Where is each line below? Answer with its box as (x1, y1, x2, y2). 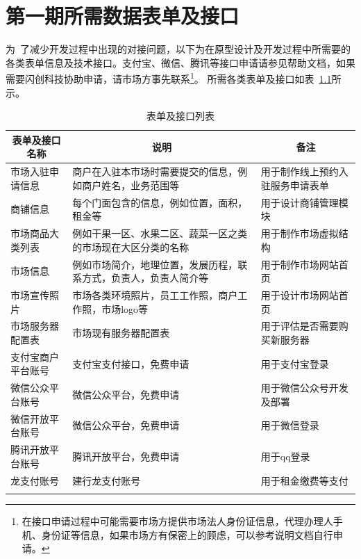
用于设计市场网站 (260, 287, 339, 302)
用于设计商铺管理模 (260, 195, 349, 209)
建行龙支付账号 (72, 473, 141, 487)
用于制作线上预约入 (260, 164, 349, 179)
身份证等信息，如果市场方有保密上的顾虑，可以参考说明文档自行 (41, 527, 333, 542)
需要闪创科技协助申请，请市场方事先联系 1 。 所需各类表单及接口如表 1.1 (6, 70, 332, 86)
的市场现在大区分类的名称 (72, 239, 190, 254)
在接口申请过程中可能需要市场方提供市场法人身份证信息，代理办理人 (22, 513, 333, 528)
